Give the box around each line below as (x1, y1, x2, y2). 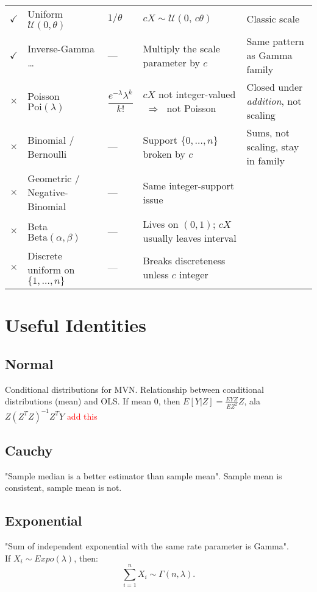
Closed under (246, 80, 303, 94)
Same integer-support (143, 178, 235, 192)
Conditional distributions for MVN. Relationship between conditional (5, 382, 264, 395)
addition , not (246, 94, 302, 108)
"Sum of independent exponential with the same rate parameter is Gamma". (5, 540, 289, 552)
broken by (143, 146, 185, 161)
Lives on (143, 217, 179, 231)
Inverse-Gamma (27, 41, 94, 55)
